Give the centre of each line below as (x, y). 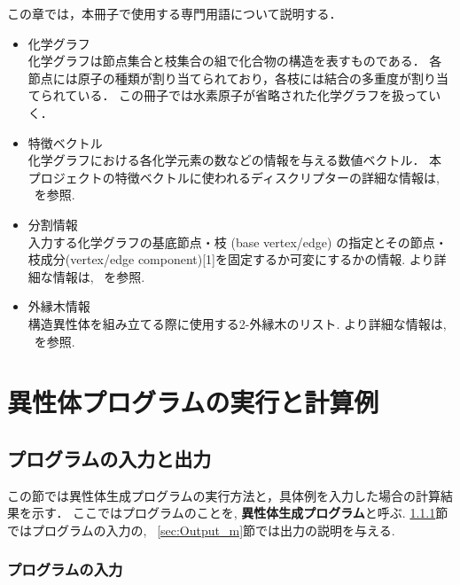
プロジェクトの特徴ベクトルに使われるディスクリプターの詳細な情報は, (234, 177)
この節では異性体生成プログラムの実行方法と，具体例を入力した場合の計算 (224, 495)
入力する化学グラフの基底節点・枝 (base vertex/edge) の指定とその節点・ (238, 242)
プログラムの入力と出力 (109, 458)
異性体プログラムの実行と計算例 (193, 402)
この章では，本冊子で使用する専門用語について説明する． (175, 13)
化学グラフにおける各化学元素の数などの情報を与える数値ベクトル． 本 (235, 160)
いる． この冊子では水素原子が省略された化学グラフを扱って (253, 95)
